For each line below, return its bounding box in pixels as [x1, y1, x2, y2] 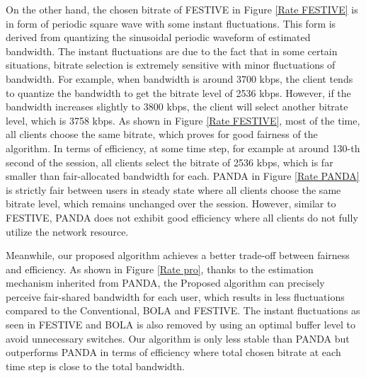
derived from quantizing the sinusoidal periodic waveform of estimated [6, 30, 311, 45]
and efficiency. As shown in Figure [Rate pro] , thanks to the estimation [6, 261, 314, 276]
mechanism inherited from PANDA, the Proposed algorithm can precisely [6, 275, 325, 290]
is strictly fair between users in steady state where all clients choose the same [6, 182, 341, 197]
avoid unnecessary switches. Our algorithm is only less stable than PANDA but [6, 331, 350, 345]
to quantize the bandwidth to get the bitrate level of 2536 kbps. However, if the [6, 85, 351, 100]
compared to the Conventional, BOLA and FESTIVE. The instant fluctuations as [6, 303, 360, 318]
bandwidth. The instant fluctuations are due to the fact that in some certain [6, 43, 338, 58]
